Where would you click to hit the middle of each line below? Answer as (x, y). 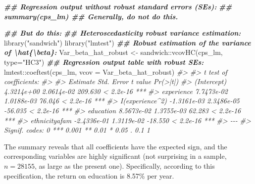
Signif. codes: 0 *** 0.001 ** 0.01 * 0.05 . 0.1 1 (77, 130)
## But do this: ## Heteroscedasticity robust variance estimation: (123, 33)
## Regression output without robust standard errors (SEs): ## (118, 6)
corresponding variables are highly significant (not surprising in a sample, (115, 156)
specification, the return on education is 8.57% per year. (89, 175)
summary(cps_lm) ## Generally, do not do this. (91, 16)
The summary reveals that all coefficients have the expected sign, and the (116, 146)
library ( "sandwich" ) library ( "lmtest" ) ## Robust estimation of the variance (127, 42)
